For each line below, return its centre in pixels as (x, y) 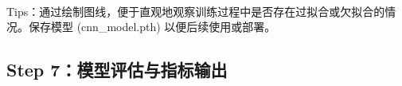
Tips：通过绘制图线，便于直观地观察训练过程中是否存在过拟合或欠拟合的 (196, 11)
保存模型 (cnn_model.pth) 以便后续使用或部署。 (152, 27)
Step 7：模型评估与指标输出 (117, 70)
